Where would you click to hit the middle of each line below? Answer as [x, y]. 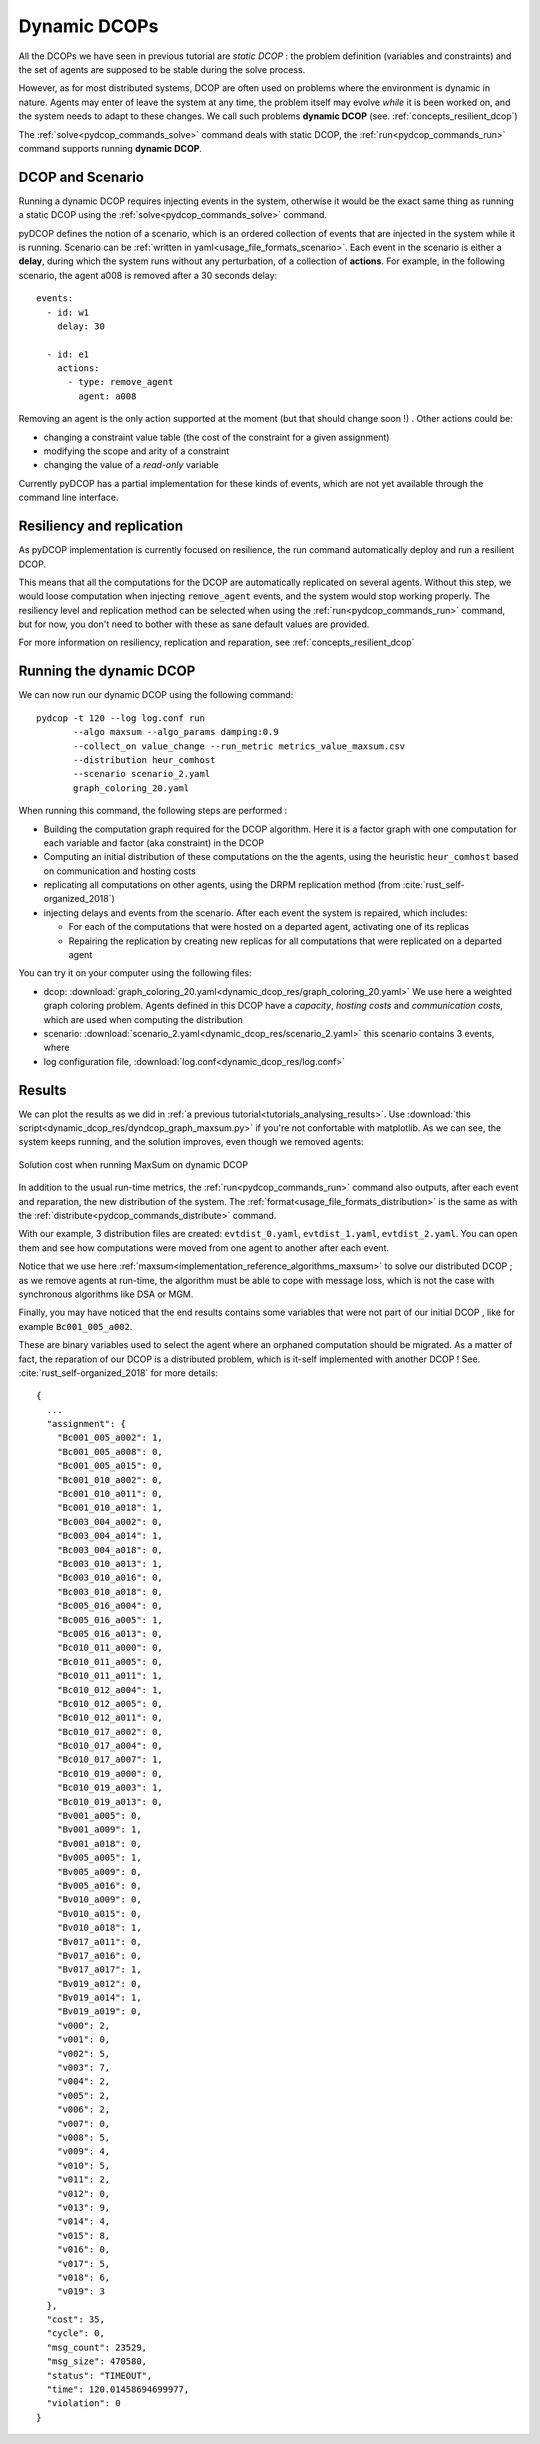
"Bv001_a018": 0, [99, 1843]
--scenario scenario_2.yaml [142, 774]
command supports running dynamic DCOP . [110, 148]
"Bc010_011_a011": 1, [110, 1676]
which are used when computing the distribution [143, 1019]
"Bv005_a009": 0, [99, 1871]
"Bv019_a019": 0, [99, 2011]
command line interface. [68, 497]
